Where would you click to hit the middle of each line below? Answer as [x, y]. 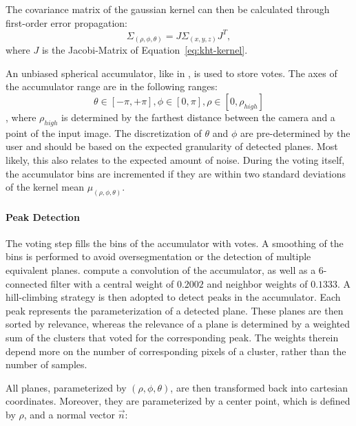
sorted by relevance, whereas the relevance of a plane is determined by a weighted [178, 324]
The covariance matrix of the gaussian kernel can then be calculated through [168, 9]
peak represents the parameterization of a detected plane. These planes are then [175, 310]
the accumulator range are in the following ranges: [112, 86]
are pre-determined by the [295, 132]
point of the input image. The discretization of [104, 132]
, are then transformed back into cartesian [259, 387]
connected [27, 283]
